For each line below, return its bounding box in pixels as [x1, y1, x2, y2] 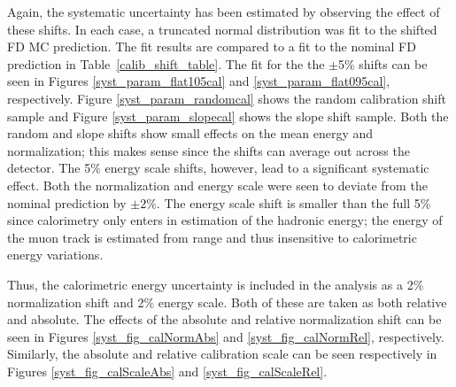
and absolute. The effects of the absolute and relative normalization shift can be [7, 310, 442, 329]
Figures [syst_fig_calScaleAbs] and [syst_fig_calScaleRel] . [7, 361, 328, 380]
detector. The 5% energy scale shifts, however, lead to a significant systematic [7, 159, 429, 177]
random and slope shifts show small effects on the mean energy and [7, 124, 374, 143]
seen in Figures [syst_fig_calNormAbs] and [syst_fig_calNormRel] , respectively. [7, 327, 444, 345]
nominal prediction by [7, 193, 127, 212]
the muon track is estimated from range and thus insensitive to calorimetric [7, 228, 417, 246]
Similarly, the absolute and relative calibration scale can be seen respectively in [7, 344, 437, 363]
